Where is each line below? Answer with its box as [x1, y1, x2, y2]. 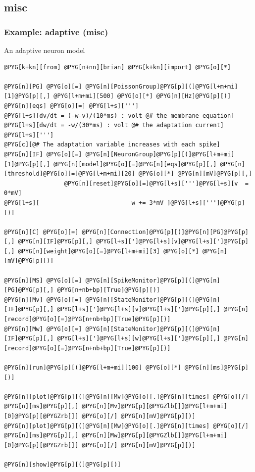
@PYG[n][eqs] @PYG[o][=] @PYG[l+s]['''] [4, 102, 139, 109]
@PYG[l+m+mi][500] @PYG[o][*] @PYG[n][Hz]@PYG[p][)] [53, 93, 231, 100]
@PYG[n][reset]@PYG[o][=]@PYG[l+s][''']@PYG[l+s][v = [64, 180, 249, 187]
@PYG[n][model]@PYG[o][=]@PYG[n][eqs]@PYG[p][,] [53, 160, 217, 168]
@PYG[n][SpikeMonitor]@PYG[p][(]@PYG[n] [85, 277, 220, 284]
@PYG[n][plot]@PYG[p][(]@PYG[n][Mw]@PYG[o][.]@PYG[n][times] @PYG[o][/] [4, 422, 249, 429]
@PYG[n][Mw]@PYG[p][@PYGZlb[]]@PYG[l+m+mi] [82, 432, 228, 439]
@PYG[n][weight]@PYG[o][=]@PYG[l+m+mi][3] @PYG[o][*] [18, 247, 199, 255]
